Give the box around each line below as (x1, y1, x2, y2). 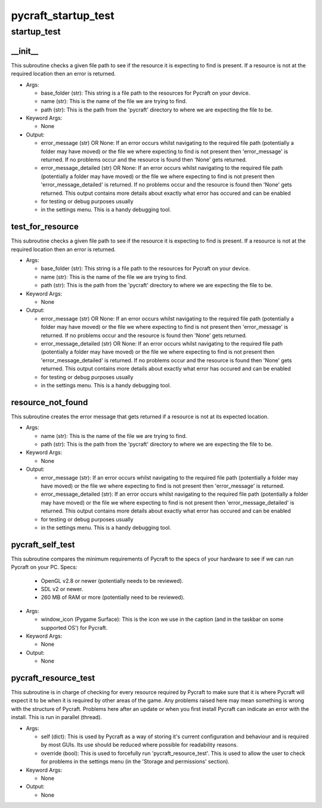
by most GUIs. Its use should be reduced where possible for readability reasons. (41, 741, 239, 748)
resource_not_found (11, 397, 88, 408)
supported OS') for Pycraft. (41, 624, 108, 631)
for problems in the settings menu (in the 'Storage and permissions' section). (41, 758, 230, 765)
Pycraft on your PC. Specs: (11, 564, 78, 571)
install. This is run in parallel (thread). (11, 714, 103, 721)
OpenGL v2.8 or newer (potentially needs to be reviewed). (41, 577, 184, 584)
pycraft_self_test (11, 539, 75, 549)
